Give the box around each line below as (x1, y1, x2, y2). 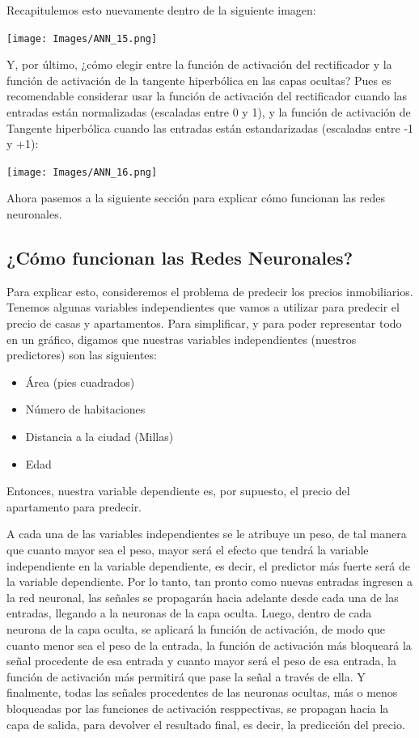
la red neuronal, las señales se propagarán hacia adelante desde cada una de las (6, 588, 399, 605)
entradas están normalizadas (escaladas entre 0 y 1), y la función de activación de (6, 104, 411, 121)
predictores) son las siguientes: (6, 346, 157, 363)
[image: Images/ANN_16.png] (6, 166, 158, 178)
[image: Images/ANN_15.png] (6, 32, 158, 45)
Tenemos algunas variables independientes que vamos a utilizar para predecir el (6, 299, 400, 316)
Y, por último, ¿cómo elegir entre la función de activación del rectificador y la (6, 56, 392, 73)
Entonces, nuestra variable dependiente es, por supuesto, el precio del (6, 482, 350, 499)
